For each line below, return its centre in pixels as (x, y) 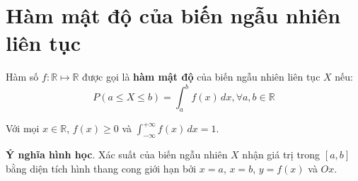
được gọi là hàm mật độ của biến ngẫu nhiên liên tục (201, 77)
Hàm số (22, 77)
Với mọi (23, 128)
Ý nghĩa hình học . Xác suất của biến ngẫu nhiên (117, 154)
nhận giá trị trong (281, 154)
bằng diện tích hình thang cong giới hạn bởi (101, 168)
